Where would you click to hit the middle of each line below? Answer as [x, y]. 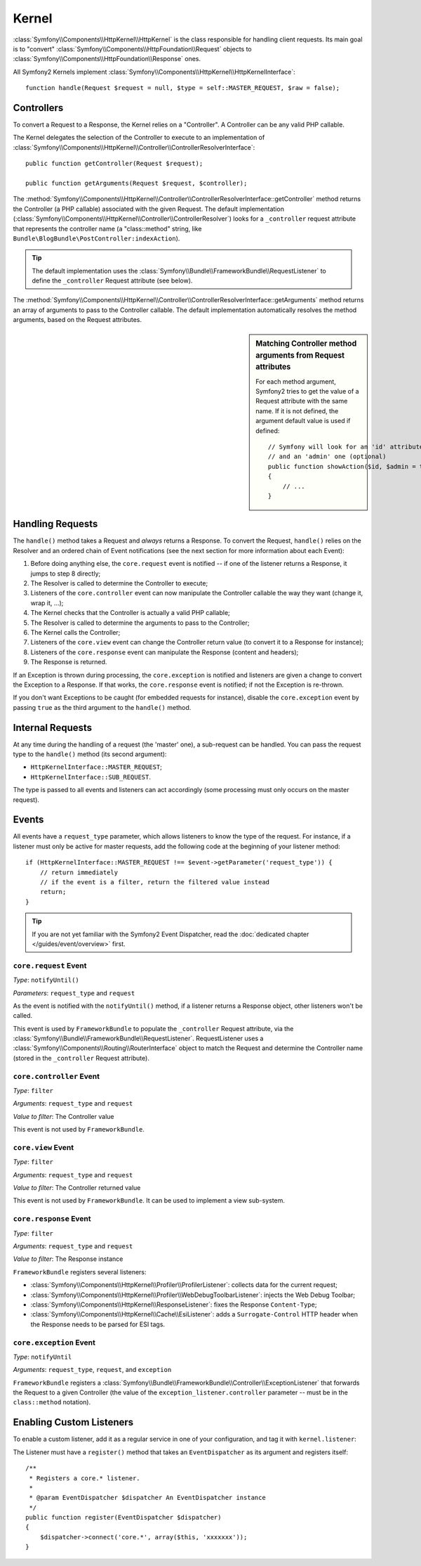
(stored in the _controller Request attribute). [81, 1058]
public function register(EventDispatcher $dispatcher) [123, 1518]
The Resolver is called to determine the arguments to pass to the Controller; [140, 623]
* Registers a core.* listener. [85, 1478]
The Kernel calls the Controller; [75, 632]
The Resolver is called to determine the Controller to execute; [119, 583]
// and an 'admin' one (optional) [327, 457]
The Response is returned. [69, 662]
